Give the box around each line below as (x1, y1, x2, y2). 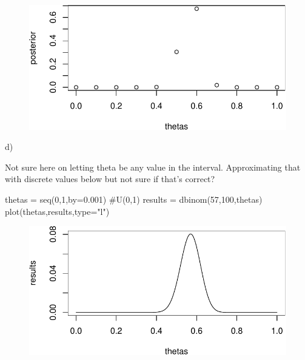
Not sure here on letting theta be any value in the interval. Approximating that (5, 160, 301, 173)
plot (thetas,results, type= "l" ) (5, 205, 110, 217)
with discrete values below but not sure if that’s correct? (5, 172, 215, 185)
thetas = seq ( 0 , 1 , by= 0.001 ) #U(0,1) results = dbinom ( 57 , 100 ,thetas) (5, 192, 263, 205)
